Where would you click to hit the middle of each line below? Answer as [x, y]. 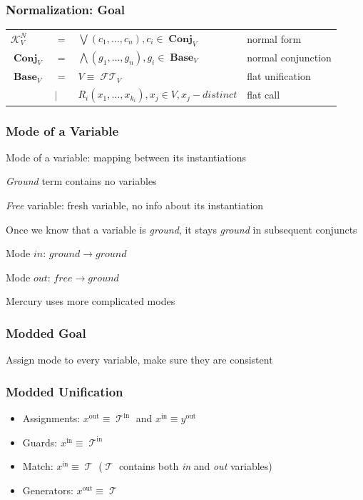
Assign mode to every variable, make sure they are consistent [139, 360]
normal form [274, 38]
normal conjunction [289, 57]
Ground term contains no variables [81, 181]
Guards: [40, 442]
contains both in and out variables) [195, 466]
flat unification [279, 76]
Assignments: [51, 418]
